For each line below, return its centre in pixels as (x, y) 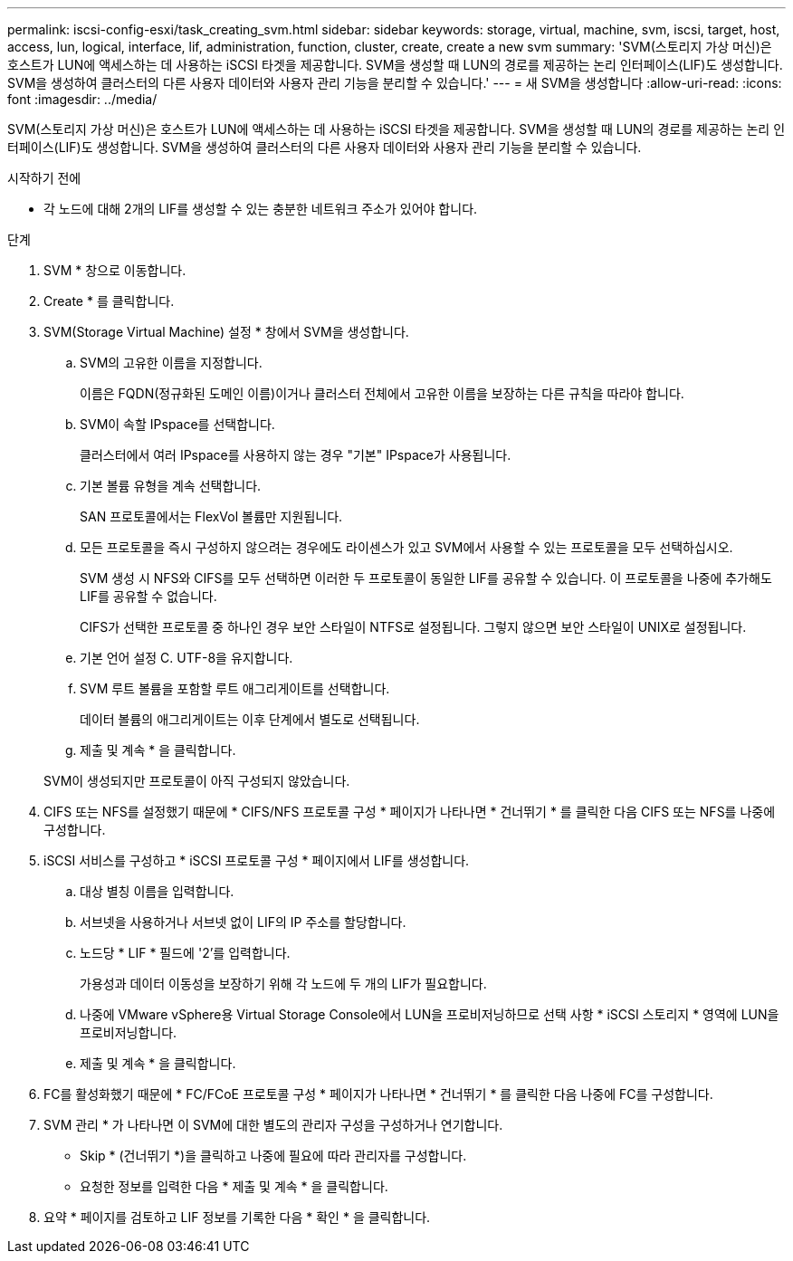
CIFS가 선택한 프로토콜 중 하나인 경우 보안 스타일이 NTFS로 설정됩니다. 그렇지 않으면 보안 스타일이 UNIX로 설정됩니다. (413, 627)
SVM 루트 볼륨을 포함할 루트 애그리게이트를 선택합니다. (235, 688)
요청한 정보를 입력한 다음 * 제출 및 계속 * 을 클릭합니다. (234, 1186)
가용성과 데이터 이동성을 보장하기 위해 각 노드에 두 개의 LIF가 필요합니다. (283, 984)
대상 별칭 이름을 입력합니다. (157, 891)
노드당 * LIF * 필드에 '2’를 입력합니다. (185, 953)
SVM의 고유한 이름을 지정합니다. (171, 363)
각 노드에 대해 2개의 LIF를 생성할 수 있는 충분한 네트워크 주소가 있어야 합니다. (261, 209)
